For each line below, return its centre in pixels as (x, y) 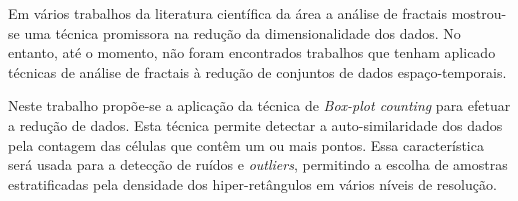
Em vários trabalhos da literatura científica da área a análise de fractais (228, 13)
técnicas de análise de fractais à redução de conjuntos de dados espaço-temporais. (257, 71)
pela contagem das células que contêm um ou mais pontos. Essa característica (246, 144)
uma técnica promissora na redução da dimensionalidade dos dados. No (242, 32)
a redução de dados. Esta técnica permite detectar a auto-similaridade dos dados (255, 124)
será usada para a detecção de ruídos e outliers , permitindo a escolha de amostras (258, 164)
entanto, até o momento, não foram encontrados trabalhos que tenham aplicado (252, 52)
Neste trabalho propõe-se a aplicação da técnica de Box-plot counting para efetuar (259, 105)
